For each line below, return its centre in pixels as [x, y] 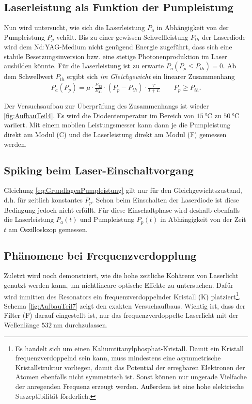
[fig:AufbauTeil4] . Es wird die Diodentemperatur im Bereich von [99, 115]
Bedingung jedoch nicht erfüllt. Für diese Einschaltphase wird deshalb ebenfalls [122, 210]
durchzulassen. [87, 324]
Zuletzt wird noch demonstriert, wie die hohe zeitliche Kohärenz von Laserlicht [121, 275]
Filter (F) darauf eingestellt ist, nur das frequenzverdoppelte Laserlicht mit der [121, 315]
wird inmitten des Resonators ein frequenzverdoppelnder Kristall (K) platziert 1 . [122, 295]
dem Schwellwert [29, 76]
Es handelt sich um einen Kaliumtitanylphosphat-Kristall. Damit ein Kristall [129, 348]
